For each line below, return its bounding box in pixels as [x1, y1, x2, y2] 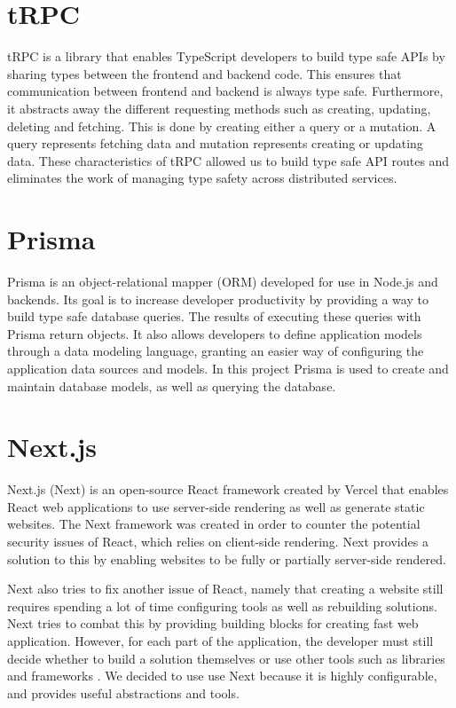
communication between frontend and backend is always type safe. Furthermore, [7, 82, 444, 100]
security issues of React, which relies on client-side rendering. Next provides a [7, 532, 428, 551]
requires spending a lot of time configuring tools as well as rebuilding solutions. [7, 596, 437, 615]
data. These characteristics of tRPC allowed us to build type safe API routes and [7, 151, 450, 169]
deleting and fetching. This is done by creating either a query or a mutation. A [7, 116, 436, 135]
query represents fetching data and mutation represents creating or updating [7, 134, 423, 153]
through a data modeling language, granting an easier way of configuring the [7, 342, 424, 360]
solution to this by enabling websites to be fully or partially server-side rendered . [7, 549, 447, 568]
